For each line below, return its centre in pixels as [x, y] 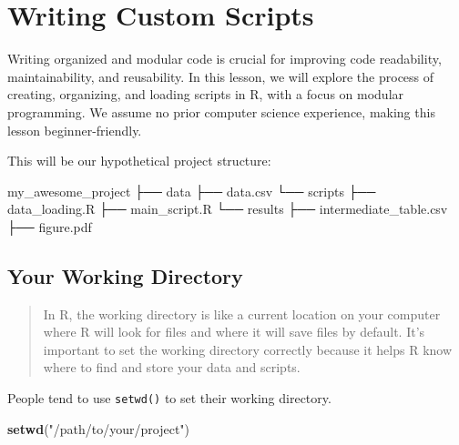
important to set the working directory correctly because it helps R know [248, 349]
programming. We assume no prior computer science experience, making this [221, 111]
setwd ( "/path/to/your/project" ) [99, 428]
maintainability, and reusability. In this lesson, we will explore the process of [221, 76]
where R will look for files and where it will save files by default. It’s [234, 332]
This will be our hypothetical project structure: [139, 161]
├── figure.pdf [50, 226]
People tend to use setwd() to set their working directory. [169, 398]
